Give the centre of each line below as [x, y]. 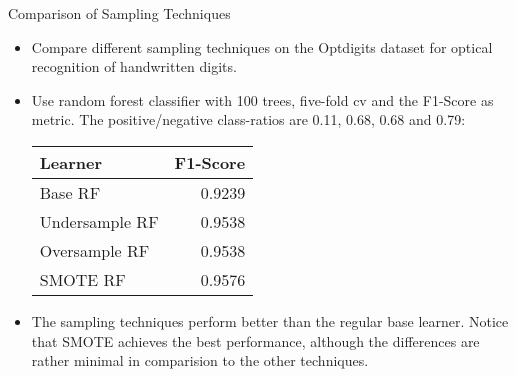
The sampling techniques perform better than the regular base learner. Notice [270, 320]
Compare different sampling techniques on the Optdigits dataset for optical [262, 46]
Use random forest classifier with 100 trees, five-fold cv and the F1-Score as [262, 99]
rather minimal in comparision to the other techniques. [200, 360]
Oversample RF [94, 250]
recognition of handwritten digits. [134, 66]
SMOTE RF [82, 279]
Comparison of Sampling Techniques [119, 13]
